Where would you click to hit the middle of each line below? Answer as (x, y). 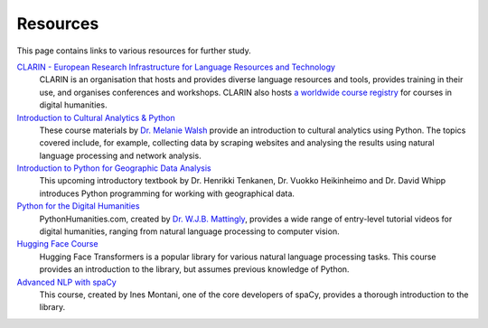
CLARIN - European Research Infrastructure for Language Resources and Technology (176, 67)
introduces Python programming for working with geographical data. (167, 193)
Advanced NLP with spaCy (66, 282)
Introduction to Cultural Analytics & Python (96, 117)
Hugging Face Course (57, 244)
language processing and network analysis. (121, 155)
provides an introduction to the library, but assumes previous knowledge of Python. (194, 269)
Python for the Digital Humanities (78, 206)
